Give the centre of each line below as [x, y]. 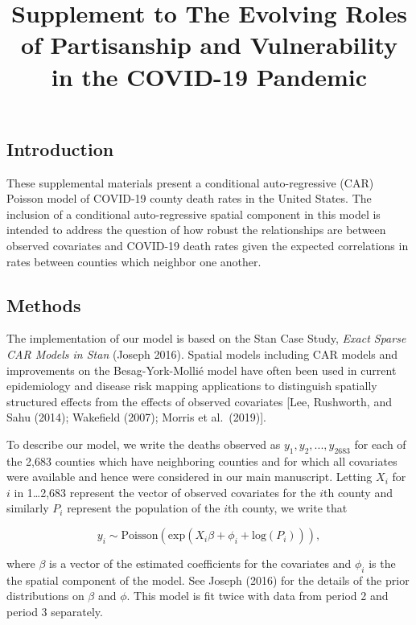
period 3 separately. [55, 612]
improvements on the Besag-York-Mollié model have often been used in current [202, 370]
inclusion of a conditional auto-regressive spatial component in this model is [194, 214]
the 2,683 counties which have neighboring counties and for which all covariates [202, 461]
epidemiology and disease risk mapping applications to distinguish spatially [192, 386]
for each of [380, 444]
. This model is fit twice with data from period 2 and [257, 596]
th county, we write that [287, 508]
